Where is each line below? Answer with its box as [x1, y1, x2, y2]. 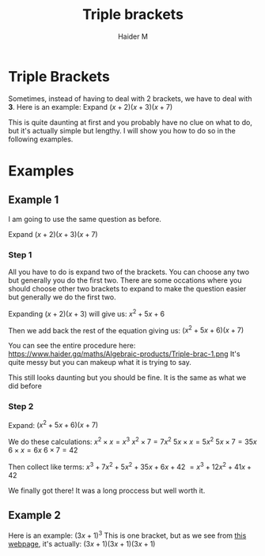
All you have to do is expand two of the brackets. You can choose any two [8, 267, 250, 276]
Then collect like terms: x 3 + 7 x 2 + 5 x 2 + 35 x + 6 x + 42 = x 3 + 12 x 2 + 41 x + [8, 460, 252, 471]
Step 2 [8, 401, 34, 412]
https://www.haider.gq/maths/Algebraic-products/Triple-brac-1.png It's [8, 349, 240, 359]
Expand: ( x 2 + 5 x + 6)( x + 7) [8, 419, 99, 430]
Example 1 [8, 193, 59, 207]
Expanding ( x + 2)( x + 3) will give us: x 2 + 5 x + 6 [8, 307, 165, 318]
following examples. [8, 134, 74, 144]
